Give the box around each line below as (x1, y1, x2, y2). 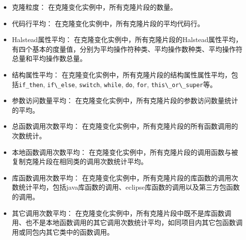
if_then (18, 81, 43, 89)
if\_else (47, 81, 75, 89)
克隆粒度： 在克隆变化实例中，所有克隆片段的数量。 (12, 2, 177, 12)
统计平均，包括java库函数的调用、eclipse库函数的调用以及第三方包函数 (18, 182, 240, 192)
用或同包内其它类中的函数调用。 (12, 226, 114, 237)
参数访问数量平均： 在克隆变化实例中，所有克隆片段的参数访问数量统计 (12, 95, 238, 105)
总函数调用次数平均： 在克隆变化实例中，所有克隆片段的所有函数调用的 (12, 121, 238, 131)
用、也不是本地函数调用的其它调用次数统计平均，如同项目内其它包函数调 (12, 217, 243, 227)
